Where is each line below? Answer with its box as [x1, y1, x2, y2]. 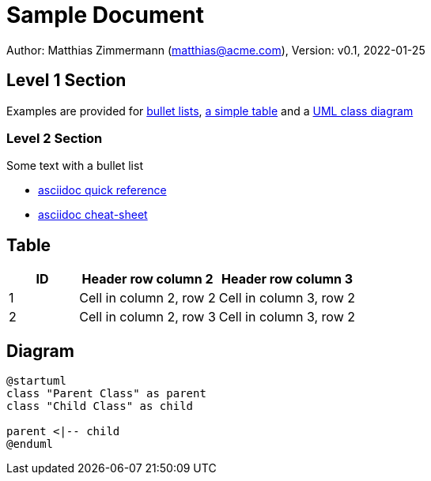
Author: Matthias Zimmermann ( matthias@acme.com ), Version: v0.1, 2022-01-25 [6, 43, 425, 57]
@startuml [6, 374, 66, 388]
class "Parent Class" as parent [6, 387, 206, 400]
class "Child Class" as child [6, 400, 194, 413]
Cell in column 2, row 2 [79, 290, 216, 306]
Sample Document [6, 2, 204, 28]
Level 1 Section [6, 70, 127, 91]
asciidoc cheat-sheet [38, 208, 148, 222]
